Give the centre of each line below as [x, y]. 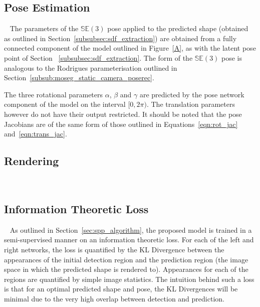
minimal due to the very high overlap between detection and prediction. [114, 298]
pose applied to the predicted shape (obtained [178, 28]
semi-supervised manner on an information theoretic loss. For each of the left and [129, 240]
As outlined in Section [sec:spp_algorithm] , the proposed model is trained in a [131, 229]
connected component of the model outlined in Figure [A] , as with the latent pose [130, 48]
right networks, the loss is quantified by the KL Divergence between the [114, 249]
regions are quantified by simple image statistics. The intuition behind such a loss [129, 279]
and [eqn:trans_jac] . [36, 134]
